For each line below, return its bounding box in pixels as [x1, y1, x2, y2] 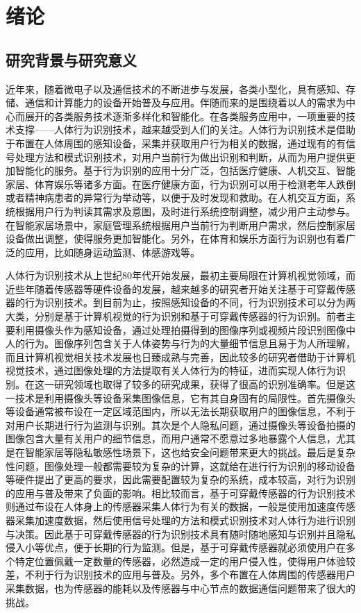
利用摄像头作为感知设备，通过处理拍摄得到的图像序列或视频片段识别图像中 [15, 322, 355, 337]
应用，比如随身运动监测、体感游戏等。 [24, 244, 200, 259]
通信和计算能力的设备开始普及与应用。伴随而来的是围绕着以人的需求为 [24, 95, 346, 110]
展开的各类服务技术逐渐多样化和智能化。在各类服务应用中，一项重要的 [24, 108, 346, 123]
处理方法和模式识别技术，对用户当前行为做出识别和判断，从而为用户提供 [15, 149, 346, 164]
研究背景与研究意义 [6, 49, 137, 70]
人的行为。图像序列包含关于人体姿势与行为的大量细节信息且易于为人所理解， [6, 336, 355, 351]
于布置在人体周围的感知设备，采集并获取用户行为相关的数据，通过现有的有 [6, 135, 346, 150]
